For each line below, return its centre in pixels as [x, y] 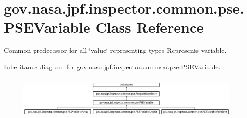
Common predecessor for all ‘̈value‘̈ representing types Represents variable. [115, 50]
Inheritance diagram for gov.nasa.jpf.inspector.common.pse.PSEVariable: [112, 66]
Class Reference [150, 27]
